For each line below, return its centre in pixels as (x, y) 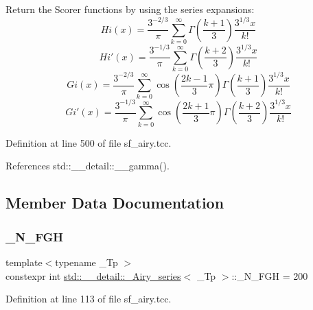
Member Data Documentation (115, 203)
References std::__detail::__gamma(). (88, 166)
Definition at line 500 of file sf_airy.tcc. (89, 142)
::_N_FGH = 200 (270, 275)
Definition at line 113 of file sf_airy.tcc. (89, 299)
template (24, 262)
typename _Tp (86, 262)
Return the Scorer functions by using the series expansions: (130, 9)
